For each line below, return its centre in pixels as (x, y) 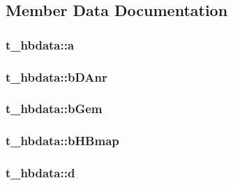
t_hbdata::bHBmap (62, 141)
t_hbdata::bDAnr (57, 76)
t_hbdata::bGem (54, 109)
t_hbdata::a (40, 44)
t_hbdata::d (40, 173)
